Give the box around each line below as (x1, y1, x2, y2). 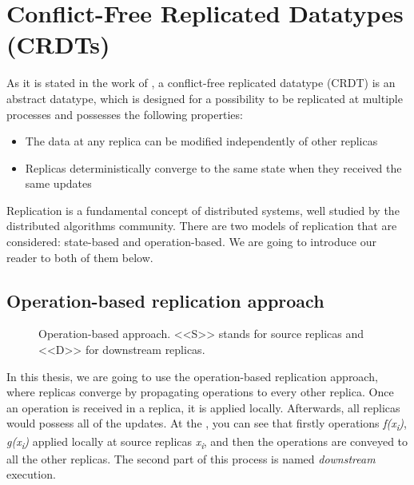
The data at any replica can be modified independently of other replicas (25, 133, 378, 149)
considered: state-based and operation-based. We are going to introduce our (6, 233, 376, 250)
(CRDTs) (6, 28, 110, 61)
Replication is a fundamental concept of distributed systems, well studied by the (6, 201, 400, 218)
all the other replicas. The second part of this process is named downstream (6, 450, 376, 467)
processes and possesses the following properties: (6, 105, 243, 122)
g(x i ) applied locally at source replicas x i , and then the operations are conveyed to (6, 432, 408, 451)
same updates (25, 175, 92, 192)
